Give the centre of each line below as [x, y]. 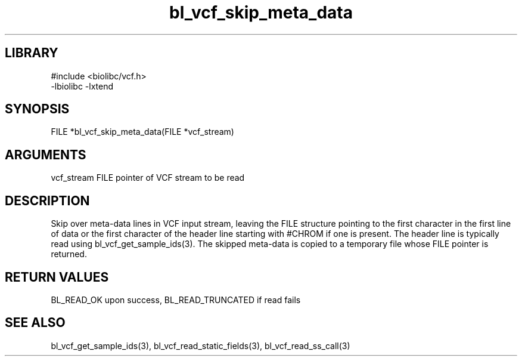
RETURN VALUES [57, 277]
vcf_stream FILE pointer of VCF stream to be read [148, 178]
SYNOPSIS [37, 109]
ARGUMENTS [46, 155]
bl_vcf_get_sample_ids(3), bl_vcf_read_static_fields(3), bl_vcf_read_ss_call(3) [201, 345]
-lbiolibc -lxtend [82, 86]
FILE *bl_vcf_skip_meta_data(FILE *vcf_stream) [142, 132]
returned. [69, 254]
